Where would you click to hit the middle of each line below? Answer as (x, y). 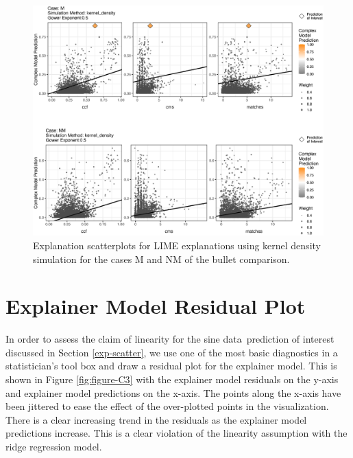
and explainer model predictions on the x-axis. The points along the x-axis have (173, 392)
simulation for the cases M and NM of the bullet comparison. (161, 259)
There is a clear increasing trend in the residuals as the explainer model (156, 419)
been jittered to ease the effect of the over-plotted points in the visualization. (167, 406)
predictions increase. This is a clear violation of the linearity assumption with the (176, 433)
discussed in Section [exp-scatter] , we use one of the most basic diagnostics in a (172, 352)
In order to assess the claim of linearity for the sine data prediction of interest (170, 339)
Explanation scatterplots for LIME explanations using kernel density (177, 245)
